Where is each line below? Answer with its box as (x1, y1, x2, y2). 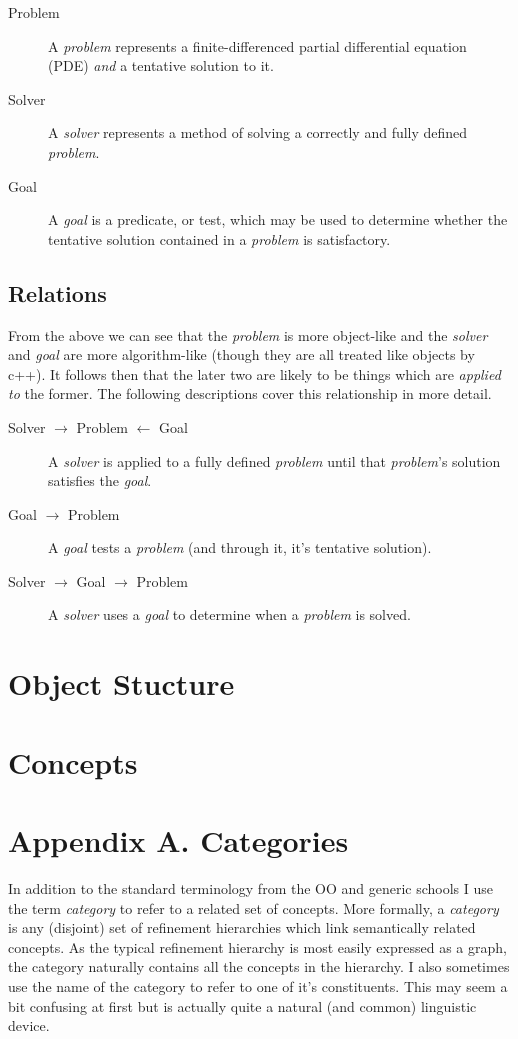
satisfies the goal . (48, 470, 152, 491)
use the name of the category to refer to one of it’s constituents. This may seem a (8, 975, 508, 996)
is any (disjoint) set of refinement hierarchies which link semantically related (8, 917, 476, 938)
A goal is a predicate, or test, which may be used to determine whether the (48, 209, 508, 230)
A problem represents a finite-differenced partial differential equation (48, 35, 467, 56)
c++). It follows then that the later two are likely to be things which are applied (8, 363, 501, 384)
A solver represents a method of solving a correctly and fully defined (48, 122, 468, 143)
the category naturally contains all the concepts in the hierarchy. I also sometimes (8, 956, 510, 977)
